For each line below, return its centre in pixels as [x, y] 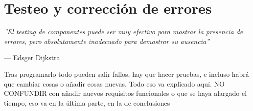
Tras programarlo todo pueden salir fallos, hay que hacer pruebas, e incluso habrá [126, 74]
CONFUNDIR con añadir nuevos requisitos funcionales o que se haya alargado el [126, 93]
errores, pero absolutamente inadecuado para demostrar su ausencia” [107, 41]
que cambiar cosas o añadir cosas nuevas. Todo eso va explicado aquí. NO [114, 83]
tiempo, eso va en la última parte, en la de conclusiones [87, 102]
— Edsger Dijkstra [32, 57]
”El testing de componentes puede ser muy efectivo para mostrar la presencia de [124, 32]
